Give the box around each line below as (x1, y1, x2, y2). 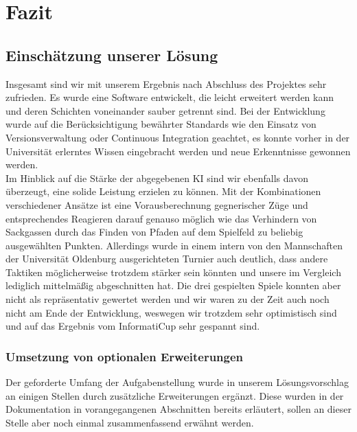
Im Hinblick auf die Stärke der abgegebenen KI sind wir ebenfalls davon (5, 170, 308, 185)
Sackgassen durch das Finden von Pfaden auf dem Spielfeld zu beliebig (5, 225, 303, 239)
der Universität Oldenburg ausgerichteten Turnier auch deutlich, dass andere (5, 251, 328, 266)
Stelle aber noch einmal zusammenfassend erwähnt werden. (5, 415, 254, 429)
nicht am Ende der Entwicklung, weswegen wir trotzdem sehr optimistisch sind (5, 305, 337, 319)
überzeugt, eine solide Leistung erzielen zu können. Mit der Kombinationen (5, 184, 321, 198)
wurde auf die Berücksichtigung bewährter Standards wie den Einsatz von (5, 117, 316, 131)
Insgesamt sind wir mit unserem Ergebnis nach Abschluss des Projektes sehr (5, 76, 327, 91)
